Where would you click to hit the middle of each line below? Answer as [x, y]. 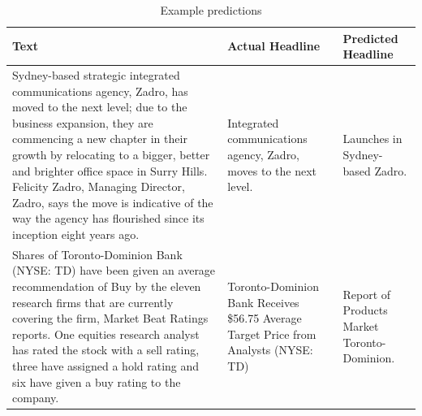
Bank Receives [263, 302]
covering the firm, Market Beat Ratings [110, 318]
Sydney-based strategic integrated [96, 75]
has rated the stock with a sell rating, [106, 350]
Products [365, 310]
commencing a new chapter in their [100, 139]
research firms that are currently [93, 302]
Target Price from [272, 334]
